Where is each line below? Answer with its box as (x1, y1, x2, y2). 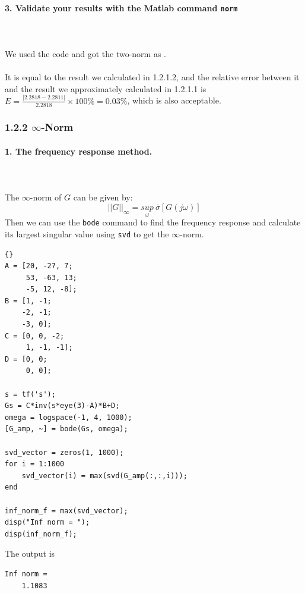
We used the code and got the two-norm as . (5, 48, 166, 60)
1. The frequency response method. (5, 145, 152, 157)
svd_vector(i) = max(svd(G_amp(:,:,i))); (21, 471, 188, 480)
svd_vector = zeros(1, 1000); (5, 448, 124, 457)
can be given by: (73, 191, 133, 203)
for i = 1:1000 (5, 460, 65, 469)
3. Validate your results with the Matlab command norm (5, 1, 238, 14)
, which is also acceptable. (127, 94, 221, 106)
